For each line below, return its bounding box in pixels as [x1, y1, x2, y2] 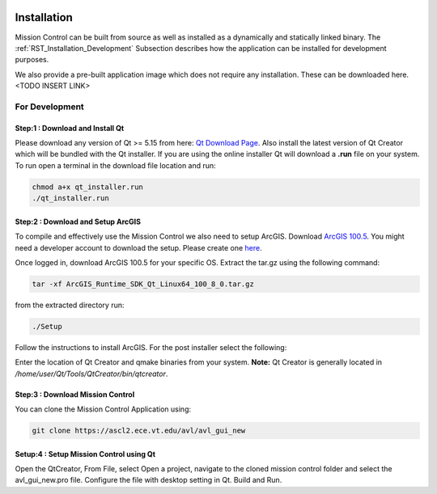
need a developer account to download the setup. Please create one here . [15, 243, 262, 252]
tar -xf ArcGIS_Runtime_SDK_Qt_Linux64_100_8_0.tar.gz [32, 279, 254, 289]
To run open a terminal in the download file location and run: [15, 160, 216, 170]
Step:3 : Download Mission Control [15, 389, 135, 399]
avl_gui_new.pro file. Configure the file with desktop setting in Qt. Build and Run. [15, 475, 282, 485]
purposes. [15, 55, 49, 65]
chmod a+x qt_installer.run [32, 182, 143, 192]
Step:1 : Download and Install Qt [15, 123, 125, 133]
